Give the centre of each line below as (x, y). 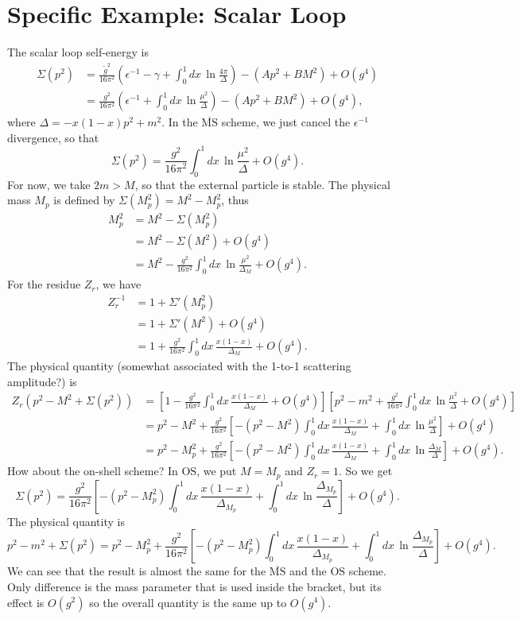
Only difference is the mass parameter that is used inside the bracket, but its (194, 586)
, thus (235, 200)
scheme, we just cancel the (286, 122)
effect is (26, 602)
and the (308, 571)
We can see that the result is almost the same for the (137, 571)
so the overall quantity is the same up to (188, 602)
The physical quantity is (66, 521)
